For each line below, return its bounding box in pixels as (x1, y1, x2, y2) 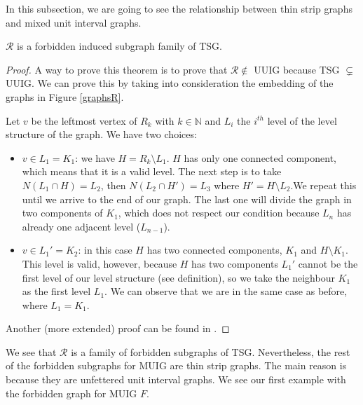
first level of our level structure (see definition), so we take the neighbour (22, 270, 335, 284)
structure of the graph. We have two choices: (6, 127, 197, 142)
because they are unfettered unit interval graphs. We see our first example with (6, 372, 346, 387)
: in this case (78, 242, 132, 257)
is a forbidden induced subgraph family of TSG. (17, 39, 222, 53)
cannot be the (298, 256, 358, 270)
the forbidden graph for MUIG (6, 385, 137, 400)
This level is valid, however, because (22, 256, 177, 270)
